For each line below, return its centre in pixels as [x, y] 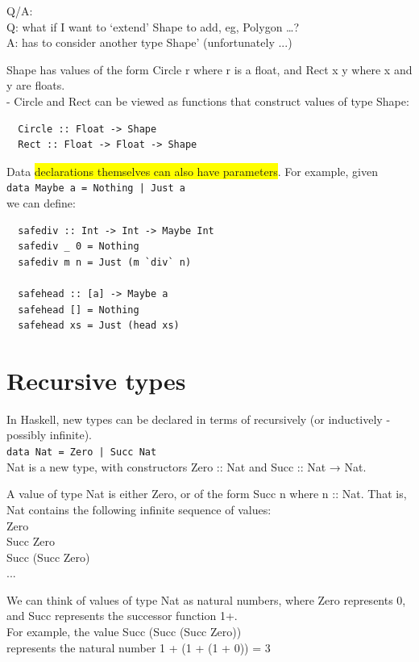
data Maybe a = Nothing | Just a [96, 189]
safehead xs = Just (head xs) [99, 326]
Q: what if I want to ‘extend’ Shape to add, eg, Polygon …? [153, 26]
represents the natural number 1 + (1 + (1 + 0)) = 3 [139, 647]
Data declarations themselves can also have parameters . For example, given [192, 171]
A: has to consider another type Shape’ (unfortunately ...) [149, 42]
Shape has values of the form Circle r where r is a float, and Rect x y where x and [209, 69]
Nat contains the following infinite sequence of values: [139, 509]
